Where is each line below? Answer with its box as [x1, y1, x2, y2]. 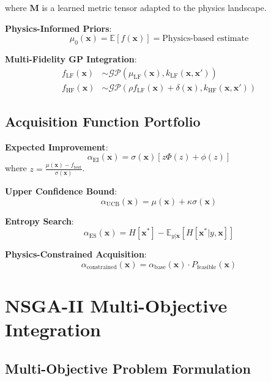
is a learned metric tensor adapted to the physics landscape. [42, 1, 267, 13]
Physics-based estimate [162, 34, 249, 43]
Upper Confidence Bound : [5, 185, 117, 198]
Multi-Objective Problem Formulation [5, 358, 251, 377]
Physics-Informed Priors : [5, 21, 112, 34]
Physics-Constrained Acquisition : [5, 248, 147, 261]
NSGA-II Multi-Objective [5, 293, 228, 318]
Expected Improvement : [5, 140, 108, 153]
